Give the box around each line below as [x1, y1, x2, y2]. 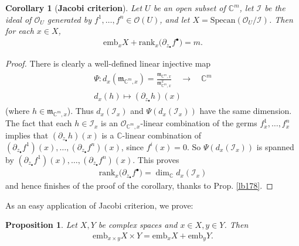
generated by [47, 13, 92, 25]
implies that [5, 129, 49, 141]
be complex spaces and [98, 219, 178, 231]
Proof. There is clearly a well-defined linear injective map [5, 57, 211, 70]
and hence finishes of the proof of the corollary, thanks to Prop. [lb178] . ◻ [5, 179, 273, 192]
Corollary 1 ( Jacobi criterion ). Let [5, 2, 142, 13]
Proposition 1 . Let [5, 219, 77, 231]
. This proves [132, 153, 179, 165]
